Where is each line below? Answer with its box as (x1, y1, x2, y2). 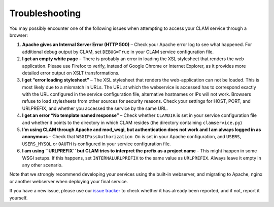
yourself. (9, 195, 28, 201)
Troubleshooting (9, 8, 81, 19)
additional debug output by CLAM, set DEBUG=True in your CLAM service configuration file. (22, 49, 214, 55)
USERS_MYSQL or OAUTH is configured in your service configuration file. (22, 141, 171, 147)
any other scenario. (22, 162, 63, 168)
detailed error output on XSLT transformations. (22, 70, 120, 76)
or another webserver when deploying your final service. (9, 178, 128, 184)
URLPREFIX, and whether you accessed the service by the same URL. (22, 105, 168, 111)
